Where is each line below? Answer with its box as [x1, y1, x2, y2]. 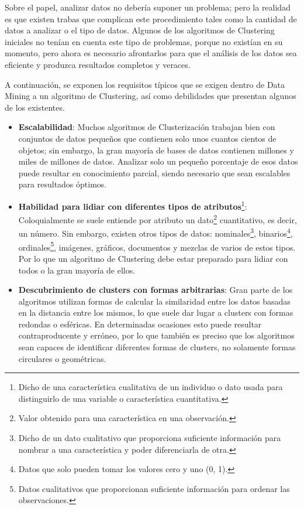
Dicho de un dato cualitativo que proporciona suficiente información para [18, 432, 281, 444]
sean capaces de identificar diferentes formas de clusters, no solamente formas [18, 341, 296, 353]
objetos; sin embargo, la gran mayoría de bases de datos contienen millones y [18, 144, 294, 156]
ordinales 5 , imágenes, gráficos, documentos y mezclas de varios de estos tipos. [18, 239, 296, 253]
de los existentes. [5, 101, 65, 113]
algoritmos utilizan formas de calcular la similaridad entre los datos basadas [18, 295, 291, 307]
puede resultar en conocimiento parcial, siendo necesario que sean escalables [18, 166, 291, 179]
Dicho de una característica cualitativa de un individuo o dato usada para [18, 381, 283, 393]
